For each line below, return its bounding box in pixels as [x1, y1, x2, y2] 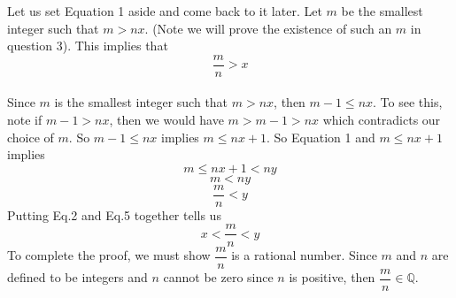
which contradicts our [322, 111, 441, 129]
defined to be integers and [7, 268, 148, 287]
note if [7, 111, 43, 129]
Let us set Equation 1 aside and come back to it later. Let [7, 2, 322, 19]
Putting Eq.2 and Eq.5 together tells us [7, 205, 221, 224]
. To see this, [373, 93, 443, 111]
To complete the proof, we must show [7, 246, 211, 264]
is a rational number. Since [231, 246, 377, 264]
